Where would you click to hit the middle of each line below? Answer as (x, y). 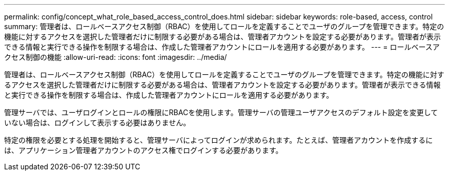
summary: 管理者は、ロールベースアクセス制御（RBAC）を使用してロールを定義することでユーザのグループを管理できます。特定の (224, 26)
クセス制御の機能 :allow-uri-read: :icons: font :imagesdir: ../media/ (116, 57)
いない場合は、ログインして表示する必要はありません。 (97, 123)
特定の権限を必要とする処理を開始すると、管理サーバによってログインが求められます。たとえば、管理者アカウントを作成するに (219, 140)
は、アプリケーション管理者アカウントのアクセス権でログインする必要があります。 (144, 150)
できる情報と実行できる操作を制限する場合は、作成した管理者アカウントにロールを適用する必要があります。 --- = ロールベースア (222, 47)
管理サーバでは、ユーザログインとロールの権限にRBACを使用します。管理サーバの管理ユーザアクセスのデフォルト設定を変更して (221, 112)
